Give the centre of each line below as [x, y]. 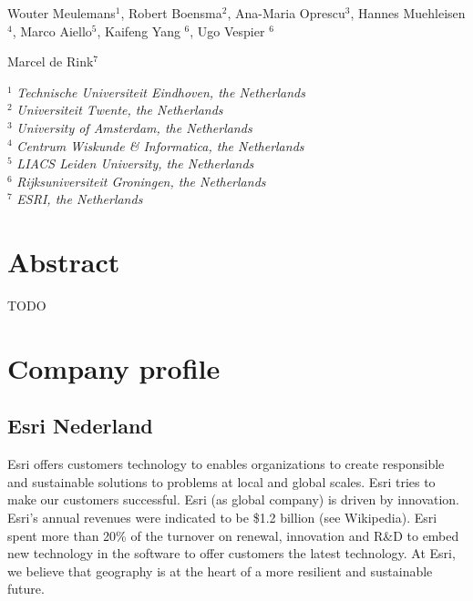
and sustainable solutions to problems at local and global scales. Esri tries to [221, 481]
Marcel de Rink [51, 61]
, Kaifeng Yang [139, 31]
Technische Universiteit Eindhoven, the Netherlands [161, 92]
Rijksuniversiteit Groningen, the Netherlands [141, 181]
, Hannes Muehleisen [408, 13]
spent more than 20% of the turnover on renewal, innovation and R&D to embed [233, 535]
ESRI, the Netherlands [80, 199]
